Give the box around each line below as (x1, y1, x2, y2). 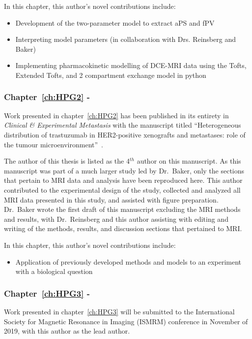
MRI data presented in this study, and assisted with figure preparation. (4, 194, 219, 204)
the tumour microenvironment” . (4, 139, 103, 149)
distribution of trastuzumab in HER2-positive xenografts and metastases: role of (4, 129, 246, 139)
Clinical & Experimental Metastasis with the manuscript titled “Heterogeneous (4, 120, 241, 130)
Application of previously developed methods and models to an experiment (15, 256, 242, 267)
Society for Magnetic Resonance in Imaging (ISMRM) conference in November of (4, 316, 248, 326)
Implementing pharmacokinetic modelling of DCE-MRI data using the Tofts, (15, 60, 247, 70)
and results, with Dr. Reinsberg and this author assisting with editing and (4, 213, 228, 224)
